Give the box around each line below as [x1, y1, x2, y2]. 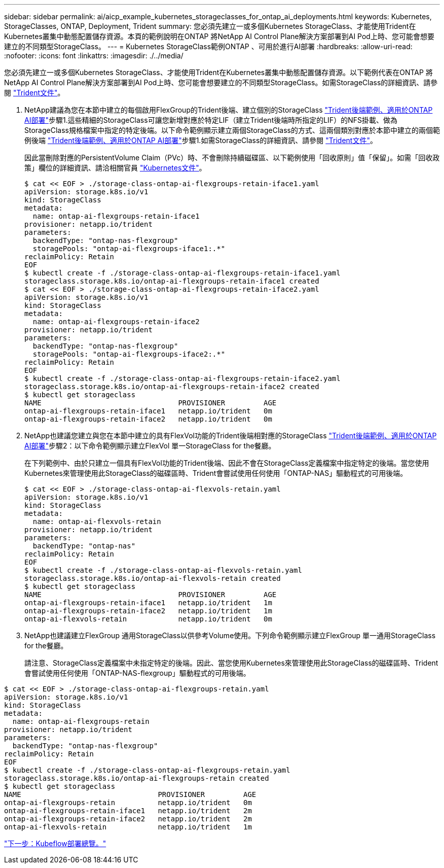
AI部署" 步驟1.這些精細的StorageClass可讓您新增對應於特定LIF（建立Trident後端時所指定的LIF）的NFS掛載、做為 [24, 116, 397, 124]
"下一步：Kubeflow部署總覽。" [4, 839, 106, 848]
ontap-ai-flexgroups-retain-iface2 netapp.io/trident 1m [24, 607, 272, 615]
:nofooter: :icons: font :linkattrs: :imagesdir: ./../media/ [4, 51, 183, 60]
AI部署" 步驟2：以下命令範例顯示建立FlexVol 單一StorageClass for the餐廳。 [24, 441, 276, 450]
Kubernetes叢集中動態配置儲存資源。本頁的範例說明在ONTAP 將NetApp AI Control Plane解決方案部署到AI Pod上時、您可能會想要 [4, 32, 434, 41]
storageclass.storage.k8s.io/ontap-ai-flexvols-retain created [24, 574, 281, 582]
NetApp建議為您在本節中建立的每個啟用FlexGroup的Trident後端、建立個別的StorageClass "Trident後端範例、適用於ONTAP [24, 106, 433, 114]
